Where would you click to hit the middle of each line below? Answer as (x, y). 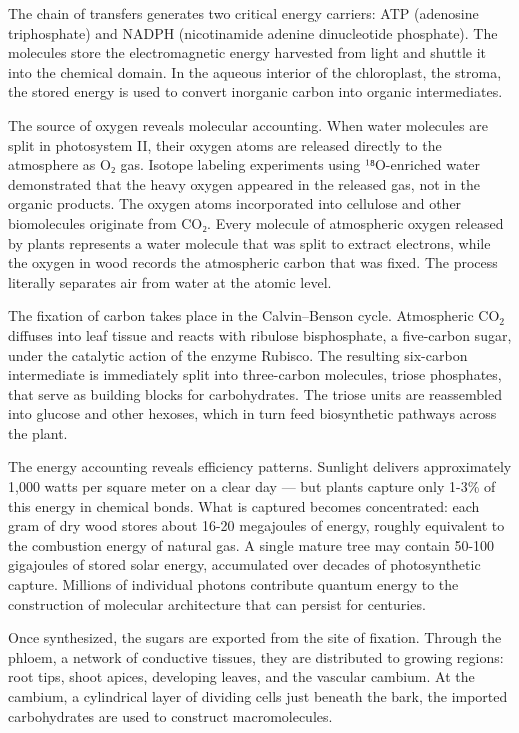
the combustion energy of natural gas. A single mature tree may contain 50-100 (251, 544)
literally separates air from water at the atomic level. (170, 281)
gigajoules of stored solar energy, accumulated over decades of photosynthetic (244, 564)
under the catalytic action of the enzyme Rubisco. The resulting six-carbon (238, 354)
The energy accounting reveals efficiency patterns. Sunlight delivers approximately (260, 466)
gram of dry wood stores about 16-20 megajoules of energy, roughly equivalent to (256, 525)
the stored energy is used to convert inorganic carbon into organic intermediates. (255, 91)
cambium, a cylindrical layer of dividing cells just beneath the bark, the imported (258, 696)
